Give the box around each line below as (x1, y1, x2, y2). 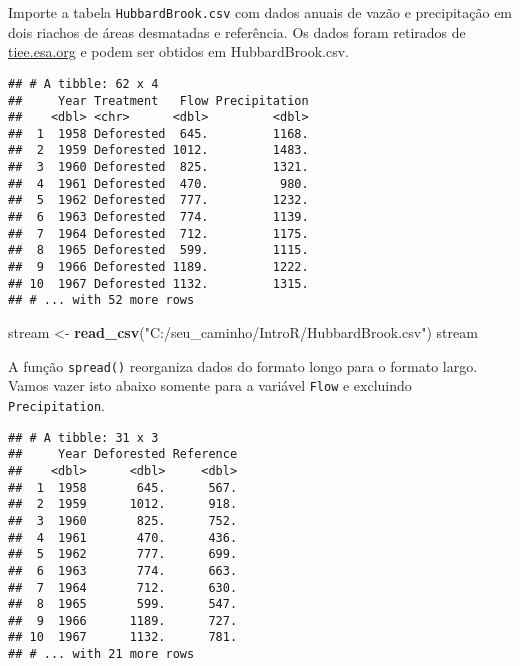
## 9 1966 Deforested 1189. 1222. (8, 260, 309, 275)
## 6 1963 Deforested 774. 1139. (8, 210, 309, 225)
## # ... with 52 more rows (8, 293, 195, 308)
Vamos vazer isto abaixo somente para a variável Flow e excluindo (8, 375, 412, 396)
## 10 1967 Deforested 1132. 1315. (8, 276, 309, 291)
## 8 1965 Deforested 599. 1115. (8, 243, 309, 258)
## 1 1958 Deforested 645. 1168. (8, 126, 309, 141)
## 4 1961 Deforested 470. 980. (8, 176, 309, 191)
